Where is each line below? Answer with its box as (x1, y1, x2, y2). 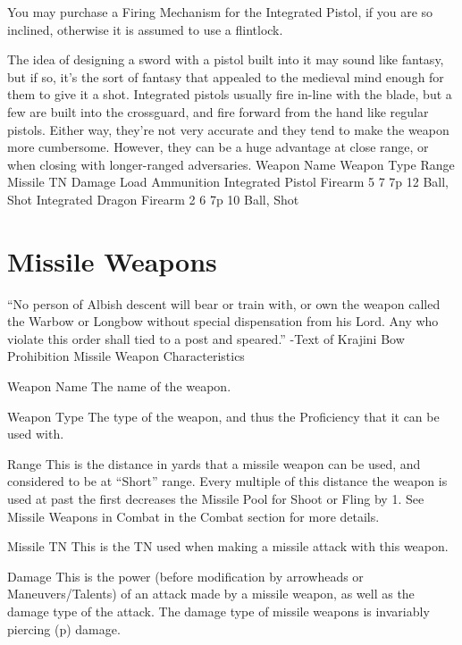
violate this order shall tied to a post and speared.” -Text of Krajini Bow (7, 329, 405, 348)
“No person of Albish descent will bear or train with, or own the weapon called (7, 294, 441, 313)
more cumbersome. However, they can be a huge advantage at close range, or (7, 138, 429, 156)
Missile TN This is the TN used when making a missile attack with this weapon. (7, 537, 449, 556)
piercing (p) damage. (7, 619, 121, 638)
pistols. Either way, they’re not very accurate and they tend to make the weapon (7, 120, 449, 138)
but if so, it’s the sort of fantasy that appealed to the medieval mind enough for (7, 67, 444, 86)
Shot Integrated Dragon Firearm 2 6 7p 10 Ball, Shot (7, 189, 299, 208)
